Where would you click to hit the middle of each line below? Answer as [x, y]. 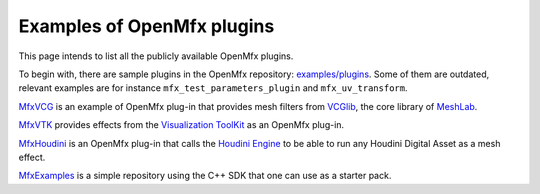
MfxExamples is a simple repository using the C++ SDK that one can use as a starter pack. [205, 176]
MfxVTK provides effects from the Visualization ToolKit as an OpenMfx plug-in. [181, 125]
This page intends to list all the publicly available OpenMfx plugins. [156, 56]
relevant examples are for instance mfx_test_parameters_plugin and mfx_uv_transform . [213, 88]
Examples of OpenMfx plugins [146, 26]
